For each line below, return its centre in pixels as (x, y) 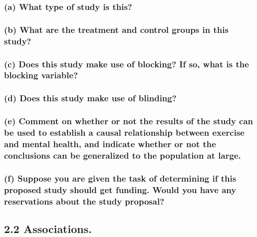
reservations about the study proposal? (84, 201)
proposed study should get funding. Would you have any (120, 189)
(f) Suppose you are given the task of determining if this (120, 178)
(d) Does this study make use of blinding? (90, 98)
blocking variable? (41, 75)
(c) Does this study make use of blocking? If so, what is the (127, 64)
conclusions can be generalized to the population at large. (123, 155)
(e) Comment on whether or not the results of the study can (129, 121)
